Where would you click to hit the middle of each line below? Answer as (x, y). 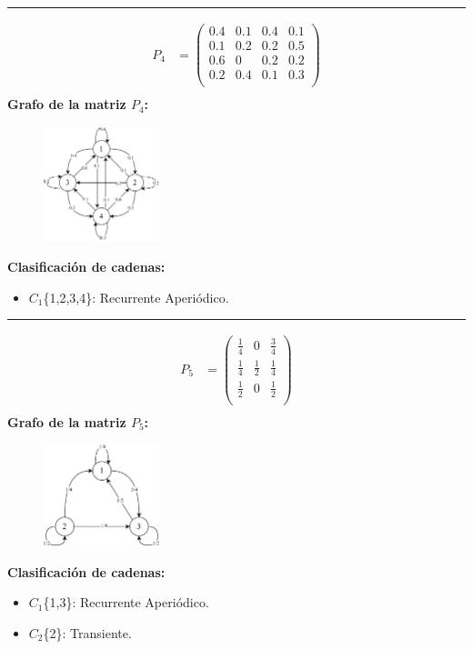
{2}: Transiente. (87, 632)
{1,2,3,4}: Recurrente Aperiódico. (136, 297)
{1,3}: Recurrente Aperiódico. (126, 602)
